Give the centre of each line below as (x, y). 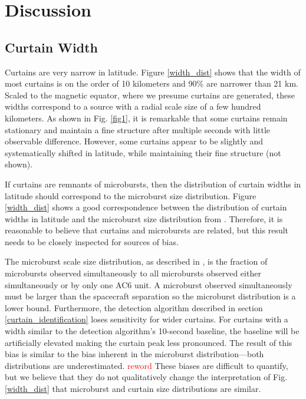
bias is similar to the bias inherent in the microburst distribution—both (134, 354)
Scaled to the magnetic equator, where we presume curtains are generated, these (150, 95)
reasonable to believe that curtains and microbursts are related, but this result (147, 230)
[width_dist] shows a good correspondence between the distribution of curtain (146, 207)
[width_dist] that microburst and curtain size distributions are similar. (133, 389)
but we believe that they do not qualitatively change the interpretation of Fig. (146, 377)
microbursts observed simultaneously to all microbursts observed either (133, 273)
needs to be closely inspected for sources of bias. (92, 241)
